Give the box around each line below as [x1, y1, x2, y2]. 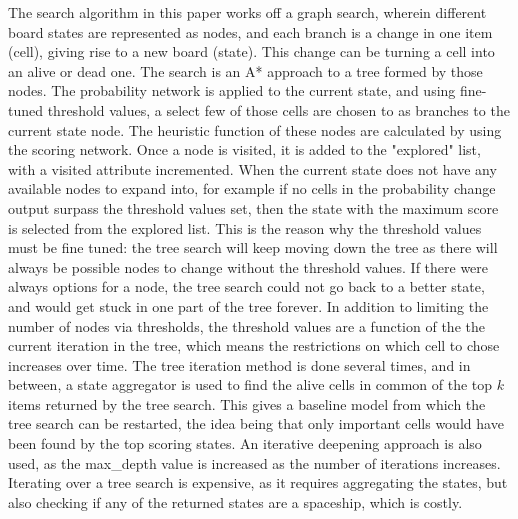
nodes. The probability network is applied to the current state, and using [8, 80, 456, 101]
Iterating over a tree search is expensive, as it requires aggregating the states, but [8, 472, 508, 493]
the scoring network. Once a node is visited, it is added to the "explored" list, [8, 139, 481, 160]
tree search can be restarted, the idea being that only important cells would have [8, 413, 504, 434]
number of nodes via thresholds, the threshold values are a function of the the [8, 315, 485, 336]
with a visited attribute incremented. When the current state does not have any [8, 158, 497, 179]
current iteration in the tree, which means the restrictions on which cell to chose [8, 335, 500, 356]
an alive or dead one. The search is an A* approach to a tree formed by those [8, 60, 483, 81]
